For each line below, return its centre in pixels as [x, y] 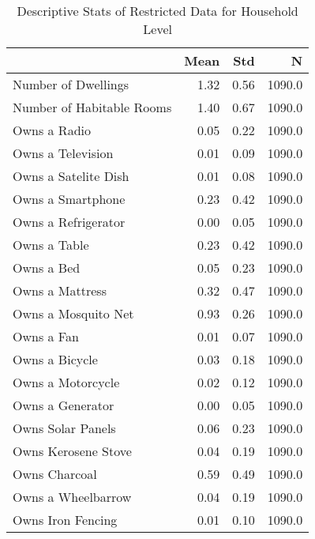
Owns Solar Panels [64, 428]
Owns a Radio [52, 130]
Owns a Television [63, 153]
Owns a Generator [64, 405]
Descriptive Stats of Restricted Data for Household [157, 11]
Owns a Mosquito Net [73, 313]
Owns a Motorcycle [66, 382]
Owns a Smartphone [69, 199]
